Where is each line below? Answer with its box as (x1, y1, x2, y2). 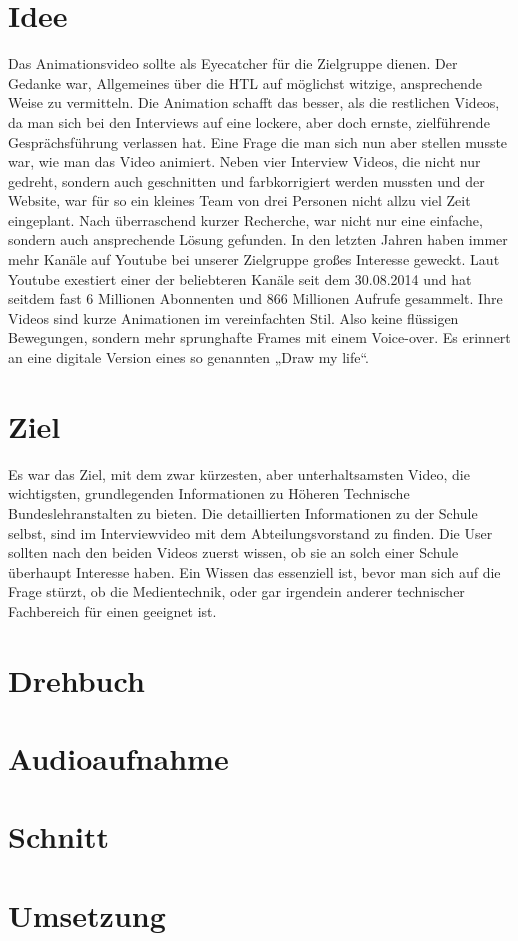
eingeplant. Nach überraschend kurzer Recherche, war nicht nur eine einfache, (8, 209, 483, 230)
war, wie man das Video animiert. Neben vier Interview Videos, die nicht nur (8, 151, 481, 172)
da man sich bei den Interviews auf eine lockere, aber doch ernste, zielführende (8, 111, 490, 132)
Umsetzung (8, 894, 166, 935)
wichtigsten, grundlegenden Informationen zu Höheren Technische (8, 483, 410, 504)
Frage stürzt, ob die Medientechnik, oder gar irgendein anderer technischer (8, 581, 465, 602)
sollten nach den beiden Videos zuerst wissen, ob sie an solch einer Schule (8, 542, 459, 563)
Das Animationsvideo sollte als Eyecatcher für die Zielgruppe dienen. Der (8, 53, 458, 74)
